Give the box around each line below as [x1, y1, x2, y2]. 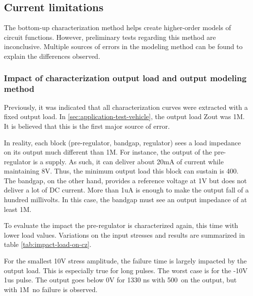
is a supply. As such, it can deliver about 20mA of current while [33, 156, 224, 166]
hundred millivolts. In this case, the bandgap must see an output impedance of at [4, 194, 247, 205]
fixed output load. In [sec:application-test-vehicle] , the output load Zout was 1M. [4, 111, 245, 122]
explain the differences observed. [4, 51, 100, 61]
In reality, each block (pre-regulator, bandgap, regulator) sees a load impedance [4, 137, 241, 147]
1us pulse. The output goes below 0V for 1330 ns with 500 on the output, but [4, 275, 237, 285]
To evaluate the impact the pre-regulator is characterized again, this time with [4, 220, 238, 230]
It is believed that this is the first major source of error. [4, 121, 170, 131]
